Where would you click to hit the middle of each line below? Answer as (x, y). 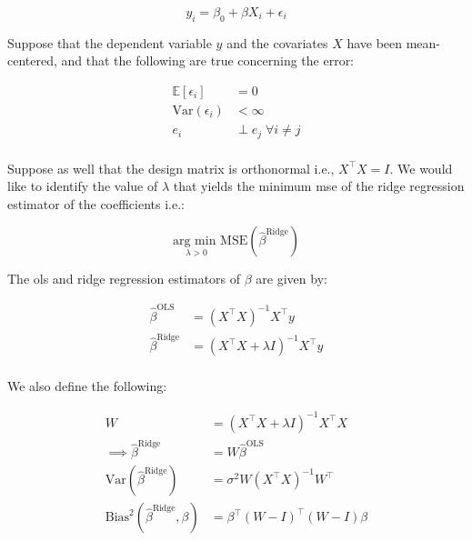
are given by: (291, 279)
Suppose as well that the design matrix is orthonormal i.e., (171, 168)
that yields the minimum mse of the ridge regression (319, 186)
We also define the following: (87, 386)
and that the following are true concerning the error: (208, 60)
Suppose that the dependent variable (110, 42)
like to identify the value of (83, 186)
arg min (194, 241)
